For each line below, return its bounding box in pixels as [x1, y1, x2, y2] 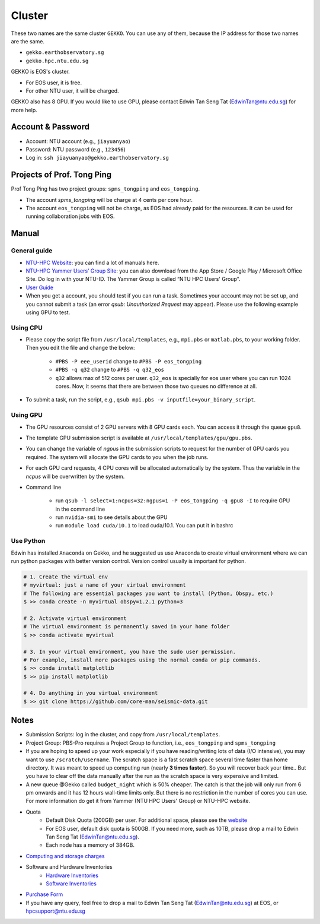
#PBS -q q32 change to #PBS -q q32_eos [55, 366, 164, 374]
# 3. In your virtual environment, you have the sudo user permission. [23, 648, 236, 655]
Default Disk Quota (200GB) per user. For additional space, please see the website [46, 817, 248, 824]
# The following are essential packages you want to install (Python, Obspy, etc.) [23, 590, 274, 597]
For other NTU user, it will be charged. [25, 87, 119, 94]
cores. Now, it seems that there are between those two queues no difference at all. [55, 383, 257, 390]
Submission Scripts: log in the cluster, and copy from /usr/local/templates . [25, 731, 220, 738]
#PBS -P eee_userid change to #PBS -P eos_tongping [55, 357, 202, 365]
